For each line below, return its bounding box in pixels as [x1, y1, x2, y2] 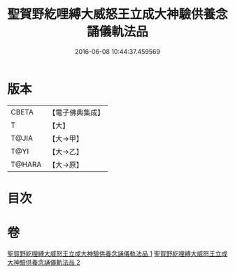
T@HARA [10, 159, 42, 169]
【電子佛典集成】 [48, 108, 105, 117]
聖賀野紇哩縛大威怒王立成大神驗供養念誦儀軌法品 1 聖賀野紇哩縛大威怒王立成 [7, 249, 228, 258]
